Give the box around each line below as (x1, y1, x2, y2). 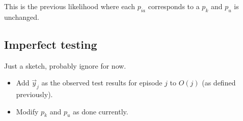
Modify (16, 106, 39, 116)
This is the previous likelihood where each (4, 1, 135, 11)
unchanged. (4, 11, 39, 22)
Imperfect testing (4, 36, 97, 52)
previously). (16, 88, 53, 99)
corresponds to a (148, 1, 200, 11)
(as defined (202, 77, 236, 88)
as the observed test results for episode (41, 77, 163, 88)
